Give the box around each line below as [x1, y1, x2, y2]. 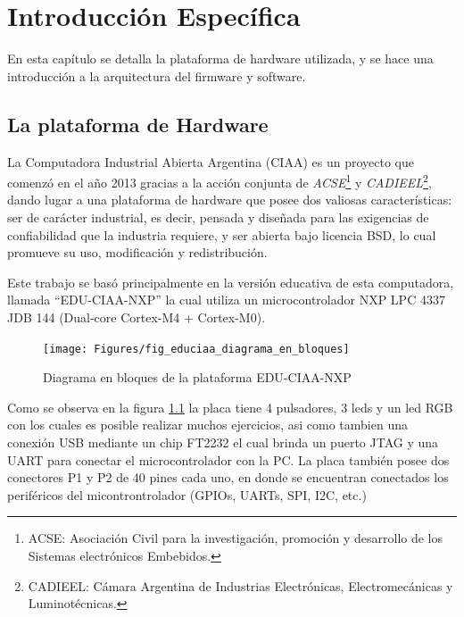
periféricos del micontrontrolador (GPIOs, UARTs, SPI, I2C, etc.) [7, 485, 367, 504]
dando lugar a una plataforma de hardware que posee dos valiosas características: [7, 190, 452, 209]
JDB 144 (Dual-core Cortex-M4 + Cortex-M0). [7, 307, 266, 326]
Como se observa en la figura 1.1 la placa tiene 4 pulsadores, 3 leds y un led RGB [7, 397, 453, 416]
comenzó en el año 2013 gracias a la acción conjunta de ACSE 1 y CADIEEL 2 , [7, 171, 432, 191]
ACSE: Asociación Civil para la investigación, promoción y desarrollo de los [28, 529, 443, 547]
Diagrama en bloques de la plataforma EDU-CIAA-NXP [43, 368, 352, 387]
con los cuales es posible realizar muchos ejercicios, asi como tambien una [7, 415, 408, 434]
